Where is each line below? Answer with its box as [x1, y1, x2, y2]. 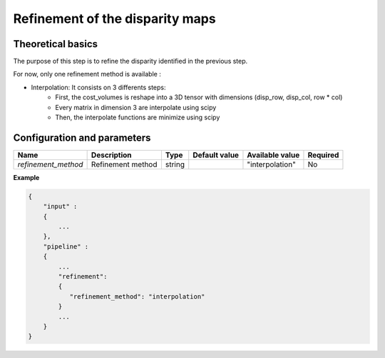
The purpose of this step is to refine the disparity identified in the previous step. [13, 57, 248, 66]
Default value [192, 150, 239, 160]
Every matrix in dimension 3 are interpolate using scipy [55, 103, 217, 111]
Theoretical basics [13, 38, 98, 50]
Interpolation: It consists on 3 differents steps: [31, 83, 166, 91]
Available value [247, 150, 300, 160]
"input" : [43, 202, 78, 211]
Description [91, 150, 132, 160]
